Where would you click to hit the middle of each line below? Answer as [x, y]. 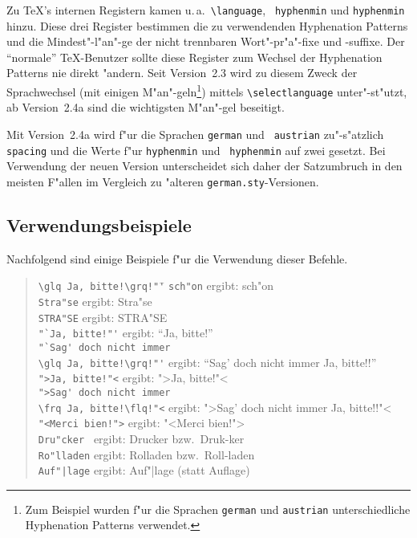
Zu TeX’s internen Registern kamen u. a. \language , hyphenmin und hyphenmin [206, 10]
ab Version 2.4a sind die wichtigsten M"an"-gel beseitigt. [146, 107]
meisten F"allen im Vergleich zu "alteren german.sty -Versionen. [163, 181]
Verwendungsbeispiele [99, 224]
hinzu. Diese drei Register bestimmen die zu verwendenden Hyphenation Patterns [207, 25]
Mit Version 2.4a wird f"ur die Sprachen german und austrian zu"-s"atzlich [195, 134]
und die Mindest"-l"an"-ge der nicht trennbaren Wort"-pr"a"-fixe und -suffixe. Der [206, 41]
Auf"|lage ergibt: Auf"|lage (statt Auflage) [144, 470]
